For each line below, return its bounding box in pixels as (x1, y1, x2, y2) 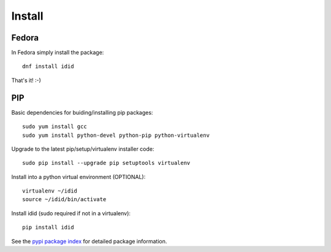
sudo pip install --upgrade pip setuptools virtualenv (22, 159, 191, 167)
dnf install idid (22, 63, 74, 70)
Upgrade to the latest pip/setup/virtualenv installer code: (11, 145, 154, 153)
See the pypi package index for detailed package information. (11, 237, 167, 245)
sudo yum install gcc (22, 123, 87, 130)
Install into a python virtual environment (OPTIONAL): (11, 173, 146, 180)
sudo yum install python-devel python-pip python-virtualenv (22, 132, 210, 139)
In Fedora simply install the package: (11, 49, 104, 56)
